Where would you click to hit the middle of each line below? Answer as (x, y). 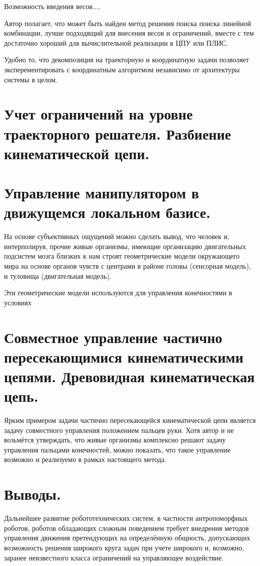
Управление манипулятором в (102, 193)
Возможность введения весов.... (52, 6)
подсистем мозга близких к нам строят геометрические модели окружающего (122, 256)
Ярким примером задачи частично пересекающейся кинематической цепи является (130, 420)
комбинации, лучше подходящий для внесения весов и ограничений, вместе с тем (129, 33)
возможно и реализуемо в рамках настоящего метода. (85, 459)
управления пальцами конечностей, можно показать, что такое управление (117, 449)
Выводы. (33, 494)
